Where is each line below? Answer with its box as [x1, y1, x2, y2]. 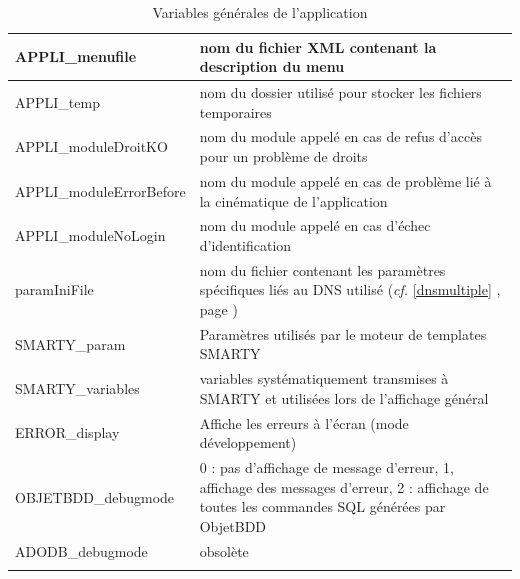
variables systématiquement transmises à [199, 368, 449, 389]
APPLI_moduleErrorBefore [15, 180, 186, 201]
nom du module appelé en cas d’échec [199, 215, 431, 236]
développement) [199, 432, 297, 453]
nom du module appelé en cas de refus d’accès [199, 126, 482, 147]
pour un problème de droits [199, 146, 368, 167]
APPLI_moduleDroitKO [15, 136, 168, 157]
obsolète [199, 540, 249, 561]
